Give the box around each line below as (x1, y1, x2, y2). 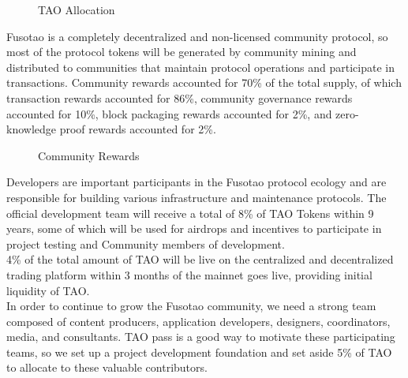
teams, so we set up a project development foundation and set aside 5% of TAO (6, 343, 392, 360)
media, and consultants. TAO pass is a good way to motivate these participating (6, 328, 395, 345)
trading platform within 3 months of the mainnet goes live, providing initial (6, 266, 372, 283)
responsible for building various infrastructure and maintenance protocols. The (6, 189, 387, 205)
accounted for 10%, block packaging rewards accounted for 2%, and (6, 105, 332, 122)
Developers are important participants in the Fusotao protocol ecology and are (6, 174, 387, 190)
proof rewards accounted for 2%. (59, 121, 216, 137)
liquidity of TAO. (6, 282, 90, 298)
